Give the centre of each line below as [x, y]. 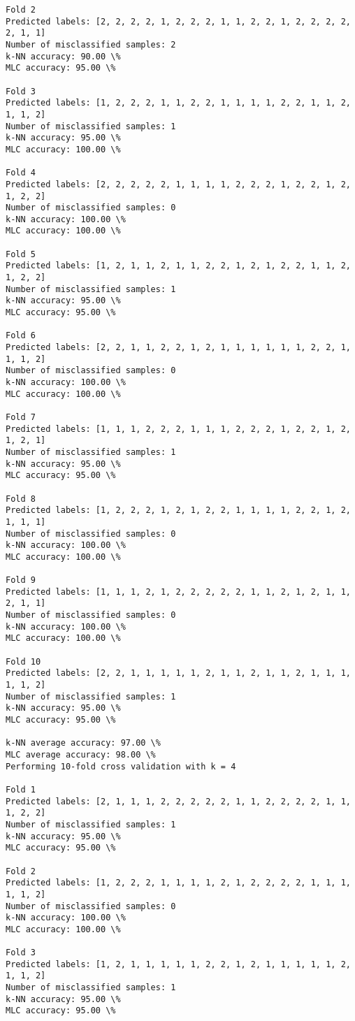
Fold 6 [21, 336]
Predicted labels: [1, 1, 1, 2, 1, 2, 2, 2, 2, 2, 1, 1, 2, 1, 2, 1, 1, [178, 592]
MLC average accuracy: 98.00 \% [81, 755]
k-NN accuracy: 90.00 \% [63, 56]
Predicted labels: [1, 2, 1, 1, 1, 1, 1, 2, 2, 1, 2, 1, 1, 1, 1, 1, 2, [178, 964]
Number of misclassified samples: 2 [91, 44]
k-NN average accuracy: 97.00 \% [83, 743]
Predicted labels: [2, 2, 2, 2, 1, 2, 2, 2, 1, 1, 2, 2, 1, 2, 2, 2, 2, [178, 21]
